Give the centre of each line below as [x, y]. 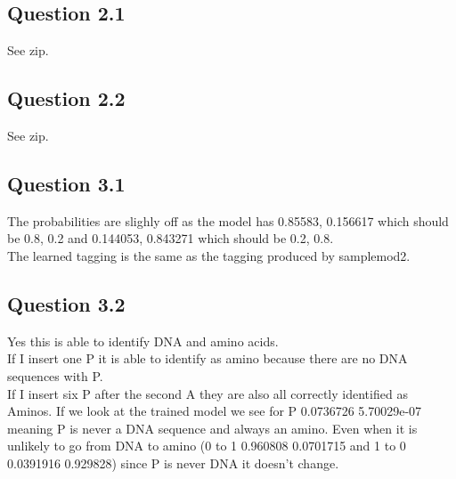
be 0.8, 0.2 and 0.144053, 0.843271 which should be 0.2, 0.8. [171, 238]
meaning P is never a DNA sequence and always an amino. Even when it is [212, 428]
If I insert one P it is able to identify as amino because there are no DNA [208, 358]
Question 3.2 [66, 303]
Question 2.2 [66, 98]
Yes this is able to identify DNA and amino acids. [143, 341]
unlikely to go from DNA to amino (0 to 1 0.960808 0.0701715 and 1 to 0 [207, 446]
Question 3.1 [66, 183]
